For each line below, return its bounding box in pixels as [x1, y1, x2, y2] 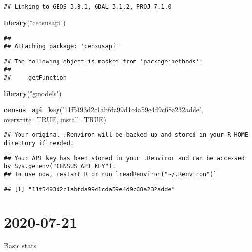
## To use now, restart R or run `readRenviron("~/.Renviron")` [4, 170, 217, 178]
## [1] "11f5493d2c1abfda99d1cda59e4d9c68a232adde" [4, 186, 175, 193]
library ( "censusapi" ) [4, 17, 66, 27]
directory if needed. [4, 139, 74, 147]
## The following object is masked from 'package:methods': [4, 58, 203, 65]
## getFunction [4, 74, 67, 81]
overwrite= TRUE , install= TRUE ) [4, 114, 106, 124]
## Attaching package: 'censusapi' [4, 42, 119, 50]
